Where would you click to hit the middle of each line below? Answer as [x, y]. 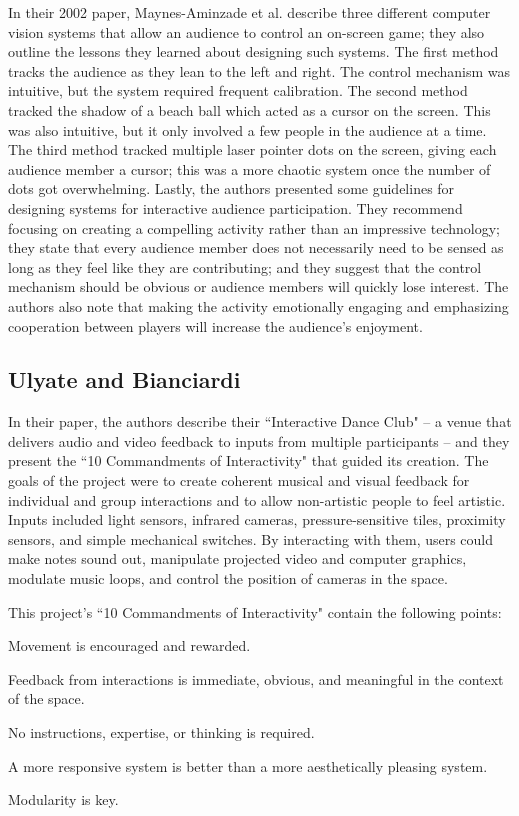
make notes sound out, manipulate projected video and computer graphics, [237, 558]
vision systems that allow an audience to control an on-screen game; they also [246, 31]
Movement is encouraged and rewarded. [129, 645]
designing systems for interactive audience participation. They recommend [235, 207]
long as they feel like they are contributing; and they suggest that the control [245, 266]
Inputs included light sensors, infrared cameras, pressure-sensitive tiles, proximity [257, 519]
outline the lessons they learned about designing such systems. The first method [253, 51]
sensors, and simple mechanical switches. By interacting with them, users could [251, 538]
